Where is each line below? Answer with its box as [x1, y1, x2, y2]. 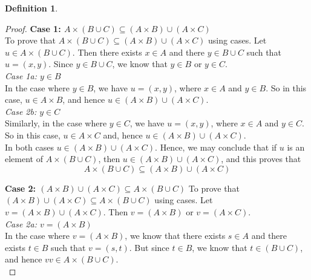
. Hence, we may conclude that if [155, 140, 277, 153]
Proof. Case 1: [5, 22, 61, 34]
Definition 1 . [5, 2, 58, 14]
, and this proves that [221, 152, 301, 165]
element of [5, 152, 43, 165]
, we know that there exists [125, 229, 226, 242]
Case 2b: [5, 105, 37, 117]
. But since [129, 241, 169, 253]
